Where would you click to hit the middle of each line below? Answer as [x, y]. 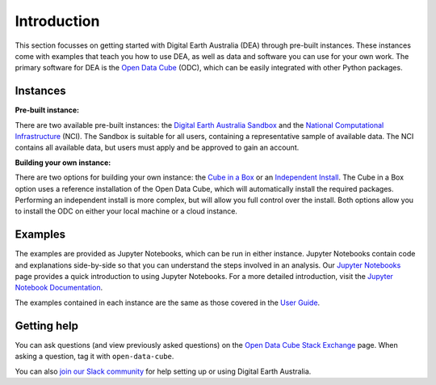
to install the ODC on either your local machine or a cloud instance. [126, 211]
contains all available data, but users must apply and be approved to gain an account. [157, 148]
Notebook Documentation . [59, 288]
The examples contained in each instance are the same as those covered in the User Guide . [168, 302]
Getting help [46, 326]
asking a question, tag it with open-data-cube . [94, 357]
